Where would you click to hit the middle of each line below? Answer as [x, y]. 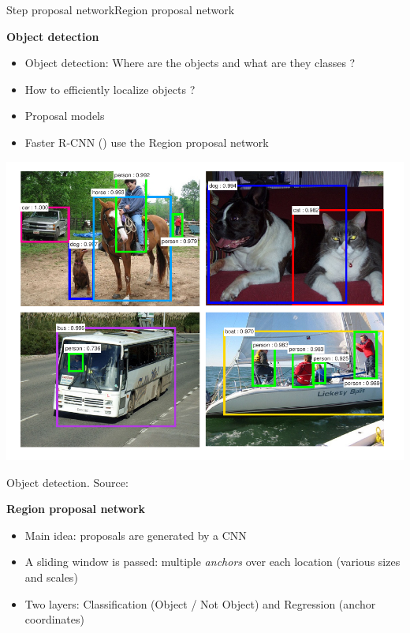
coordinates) [54, 619]
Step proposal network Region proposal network [121, 9]
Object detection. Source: [67, 482]
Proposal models [65, 116]
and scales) [51, 577]
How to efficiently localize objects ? [110, 89]
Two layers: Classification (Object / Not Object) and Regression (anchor [200, 603]
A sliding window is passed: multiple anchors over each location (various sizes [212, 562]
